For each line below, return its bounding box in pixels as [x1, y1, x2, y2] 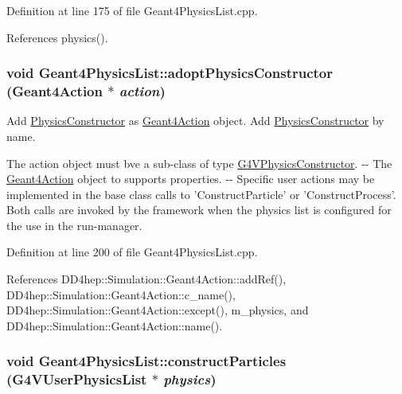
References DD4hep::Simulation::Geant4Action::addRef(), [6, 271, 287, 287]
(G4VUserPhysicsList [6, 369, 147, 389]
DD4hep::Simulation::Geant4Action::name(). [6, 317, 223, 334]
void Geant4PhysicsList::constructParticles [6, 351, 287, 371]
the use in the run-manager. [6, 217, 142, 233]
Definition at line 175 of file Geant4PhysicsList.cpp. [6, 2, 258, 18]
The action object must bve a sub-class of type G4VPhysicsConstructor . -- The [6, 154, 392, 171]
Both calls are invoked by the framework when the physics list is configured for [6, 201, 392, 218]
